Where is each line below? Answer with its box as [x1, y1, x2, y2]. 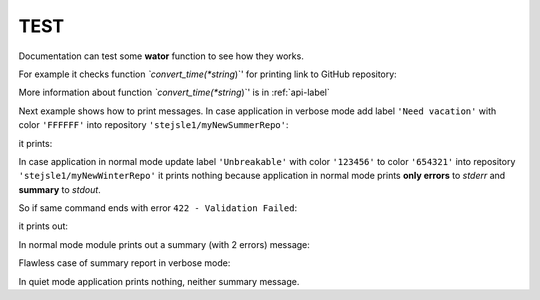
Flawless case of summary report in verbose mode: [18, 257, 231, 269]
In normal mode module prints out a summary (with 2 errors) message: [18, 238, 310, 250]
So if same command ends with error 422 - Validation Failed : [18, 202, 298, 214]
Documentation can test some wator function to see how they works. [18, 50, 304, 62]
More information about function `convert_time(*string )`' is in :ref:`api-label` [18, 86, 330, 99]
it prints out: [18, 220, 69, 232]
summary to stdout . [18, 183, 102, 195]
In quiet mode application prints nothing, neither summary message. [18, 275, 300, 287]
